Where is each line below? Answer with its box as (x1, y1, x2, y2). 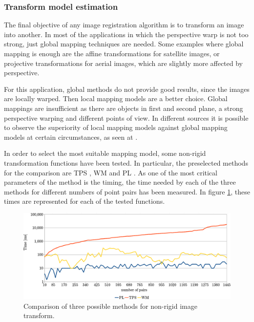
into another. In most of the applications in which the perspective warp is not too (4, 29, 249, 39)
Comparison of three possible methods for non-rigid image (23, 301, 197, 311)
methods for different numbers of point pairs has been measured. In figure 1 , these (4, 186, 250, 196)
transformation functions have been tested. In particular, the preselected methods (4, 157, 248, 168)
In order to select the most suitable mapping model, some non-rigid (4, 148, 206, 158)
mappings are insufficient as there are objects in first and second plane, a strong (4, 103, 243, 113)
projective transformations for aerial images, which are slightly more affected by (4, 58, 243, 68)
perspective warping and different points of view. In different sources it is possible (4, 112, 249, 123)
